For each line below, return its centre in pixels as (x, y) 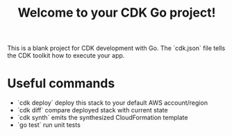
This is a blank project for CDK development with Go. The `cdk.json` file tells (116, 48)
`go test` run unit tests (49, 125)
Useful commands (61, 84)
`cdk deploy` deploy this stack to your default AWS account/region (113, 103)
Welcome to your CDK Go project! (117, 13)
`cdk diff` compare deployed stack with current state (92, 110)
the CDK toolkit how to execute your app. (66, 56)
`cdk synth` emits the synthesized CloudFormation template (102, 118)
